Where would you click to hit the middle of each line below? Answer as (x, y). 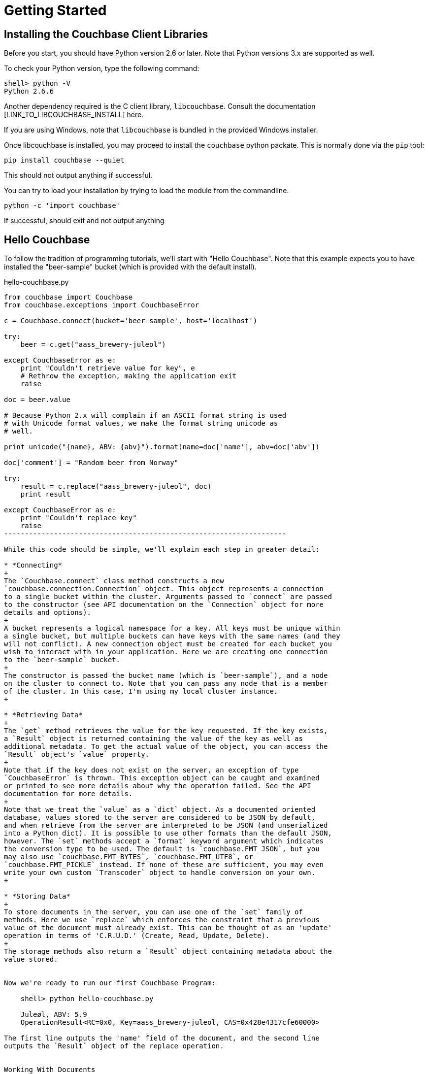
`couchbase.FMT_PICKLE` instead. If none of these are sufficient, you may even (164, 865)
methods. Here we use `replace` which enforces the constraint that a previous (162, 920)
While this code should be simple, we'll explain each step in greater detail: (162, 550)
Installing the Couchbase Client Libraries (106, 34)
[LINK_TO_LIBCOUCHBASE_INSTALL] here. (74, 115)
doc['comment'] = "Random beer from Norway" (91, 463)
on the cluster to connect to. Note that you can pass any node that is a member (166, 684)
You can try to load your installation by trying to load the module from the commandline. (147, 191)
